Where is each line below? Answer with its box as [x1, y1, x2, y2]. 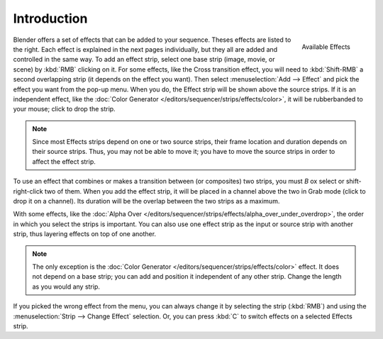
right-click [13, 187, 43, 195]
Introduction [13, 11, 88, 26]
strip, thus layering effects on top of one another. [13, 230, 156, 238]
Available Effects [301, 43, 350, 51]
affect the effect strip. [32, 157, 96, 166]
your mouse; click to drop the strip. [13, 105, 116, 113]
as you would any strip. [32, 282, 101, 291]
